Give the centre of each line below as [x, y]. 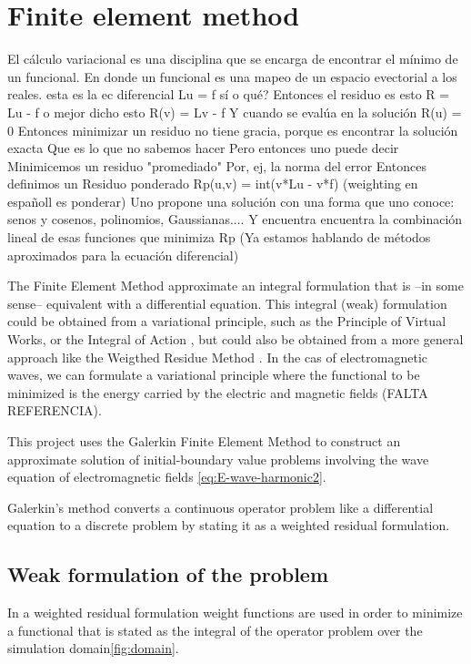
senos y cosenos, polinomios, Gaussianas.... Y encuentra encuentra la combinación [235, 219]
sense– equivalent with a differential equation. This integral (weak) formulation [227, 303]
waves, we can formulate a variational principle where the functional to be [214, 375]
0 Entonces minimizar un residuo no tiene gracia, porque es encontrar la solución [233, 130]
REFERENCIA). [55, 410]
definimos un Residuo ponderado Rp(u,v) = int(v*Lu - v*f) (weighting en [213, 184]
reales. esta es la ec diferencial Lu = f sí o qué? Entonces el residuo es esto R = [229, 94]
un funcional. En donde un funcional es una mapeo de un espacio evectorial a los [232, 76]
